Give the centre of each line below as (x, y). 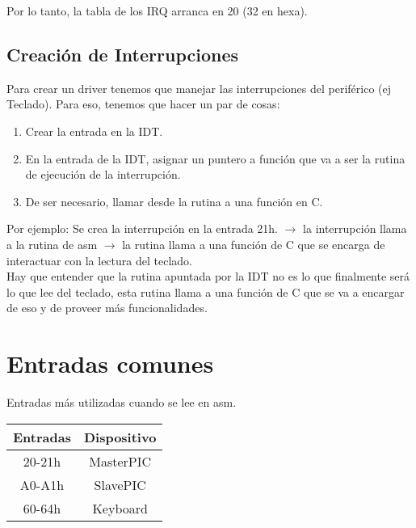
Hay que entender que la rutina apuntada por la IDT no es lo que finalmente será (208, 276)
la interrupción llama (355, 228)
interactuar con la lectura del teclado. (99, 260)
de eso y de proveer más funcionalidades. (107, 308)
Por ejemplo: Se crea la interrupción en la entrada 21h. (143, 228)
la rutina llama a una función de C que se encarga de (254, 244)
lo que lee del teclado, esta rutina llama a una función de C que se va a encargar (206, 291)
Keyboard (120, 508)
